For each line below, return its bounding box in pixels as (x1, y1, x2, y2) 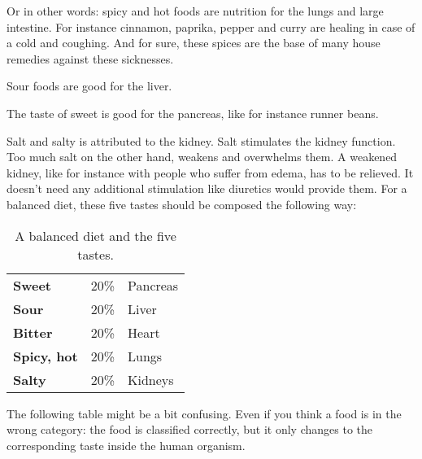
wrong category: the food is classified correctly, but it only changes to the (7, 421, 373, 438)
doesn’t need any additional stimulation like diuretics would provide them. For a (7, 180, 407, 197)
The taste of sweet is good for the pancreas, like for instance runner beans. (7, 104, 379, 121)
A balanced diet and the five (15, 225, 176, 245)
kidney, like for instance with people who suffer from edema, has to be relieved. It (7, 164, 414, 181)
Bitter (13, 322, 53, 342)
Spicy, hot (13, 346, 78, 365)
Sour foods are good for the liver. (7, 77, 172, 94)
